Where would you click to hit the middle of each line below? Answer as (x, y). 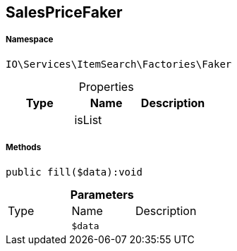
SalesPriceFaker (64, 12)
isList (88, 120)
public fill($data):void (74, 172)
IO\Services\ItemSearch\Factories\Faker (119, 64)
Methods (24, 148)
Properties (106, 86)
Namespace (30, 40)
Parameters (102, 194)
